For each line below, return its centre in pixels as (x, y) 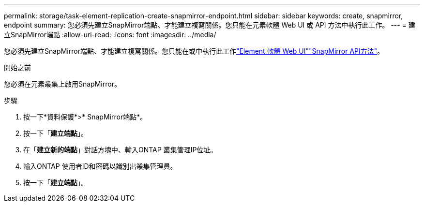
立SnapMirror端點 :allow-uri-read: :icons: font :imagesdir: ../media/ (110, 35)
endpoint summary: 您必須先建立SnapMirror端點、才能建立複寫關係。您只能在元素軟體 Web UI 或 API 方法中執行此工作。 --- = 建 (210, 25)
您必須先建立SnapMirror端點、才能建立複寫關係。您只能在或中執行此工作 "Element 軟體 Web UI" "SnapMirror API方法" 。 (194, 51)
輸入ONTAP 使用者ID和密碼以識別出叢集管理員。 (100, 166)
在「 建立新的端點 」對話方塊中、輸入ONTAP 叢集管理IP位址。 (120, 150)
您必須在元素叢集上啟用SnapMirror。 (62, 84)
